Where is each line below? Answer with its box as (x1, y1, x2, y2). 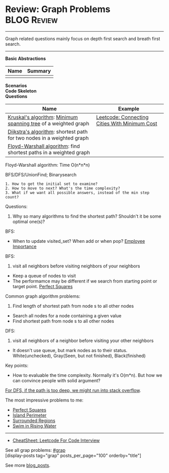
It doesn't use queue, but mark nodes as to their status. (12, 347, 128, 353)
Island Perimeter (12, 412, 47, 418)
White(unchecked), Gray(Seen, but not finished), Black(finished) (12, 353, 146, 359)
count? (5, 194, 19, 199)
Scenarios (5, 82, 27, 89)
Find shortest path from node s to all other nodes (12, 318, 114, 324)
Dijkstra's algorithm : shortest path (8, 128, 88, 135)
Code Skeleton (5, 88, 37, 94)
